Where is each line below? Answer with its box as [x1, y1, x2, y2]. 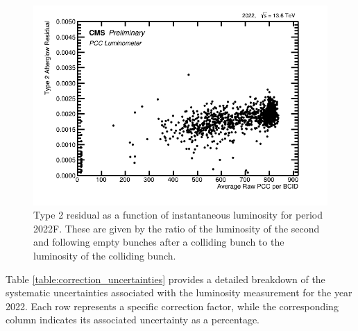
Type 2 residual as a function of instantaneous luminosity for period [33, 207, 323, 222]
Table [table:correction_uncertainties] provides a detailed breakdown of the [6, 271, 325, 286]
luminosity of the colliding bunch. [33, 248, 176, 262]
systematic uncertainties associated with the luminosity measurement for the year [6, 285, 352, 300]
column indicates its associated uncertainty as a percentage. [6, 312, 259, 327]
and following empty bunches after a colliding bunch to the [33, 235, 284, 249]
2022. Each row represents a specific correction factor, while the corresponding [6, 298, 339, 313]
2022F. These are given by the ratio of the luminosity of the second [33, 221, 320, 235]
